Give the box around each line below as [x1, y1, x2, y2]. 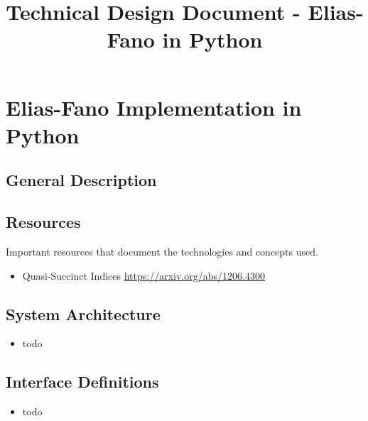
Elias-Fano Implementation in [6, 92, 302, 121]
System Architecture [6, 302, 161, 324]
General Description [6, 169, 157, 191]
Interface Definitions [6, 371, 159, 393]
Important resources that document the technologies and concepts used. [6, 244, 318, 258]
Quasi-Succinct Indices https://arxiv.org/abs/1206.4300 [22, 268, 265, 283]
